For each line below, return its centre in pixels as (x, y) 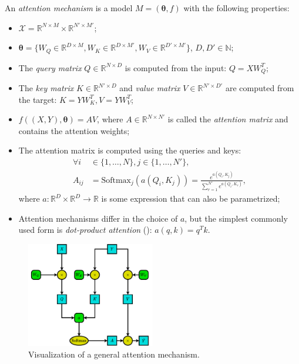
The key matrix (46, 88)
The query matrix (50, 67)
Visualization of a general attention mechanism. (114, 354)
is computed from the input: (176, 67)
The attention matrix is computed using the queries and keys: (130, 150)
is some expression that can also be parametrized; (191, 198)
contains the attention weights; (74, 130)
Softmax (116, 180)
